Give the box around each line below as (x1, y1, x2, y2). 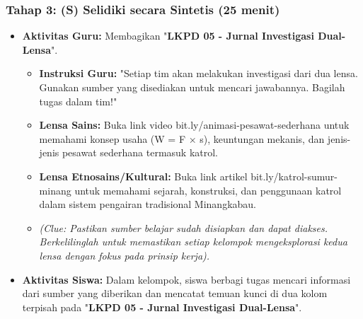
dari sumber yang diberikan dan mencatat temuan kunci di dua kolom (22, 286, 328, 301)
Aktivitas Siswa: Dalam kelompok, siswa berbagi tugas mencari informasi (22, 272, 351, 286)
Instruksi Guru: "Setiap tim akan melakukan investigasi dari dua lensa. (39, 66, 358, 81)
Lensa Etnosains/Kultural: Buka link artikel (39, 168, 248, 183)
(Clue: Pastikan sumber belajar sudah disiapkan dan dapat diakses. (39, 220, 328, 235)
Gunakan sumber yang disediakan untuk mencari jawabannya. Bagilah (39, 80, 345, 94)
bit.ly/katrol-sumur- (250, 168, 338, 183)
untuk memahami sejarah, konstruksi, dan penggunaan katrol (74, 182, 342, 197)
